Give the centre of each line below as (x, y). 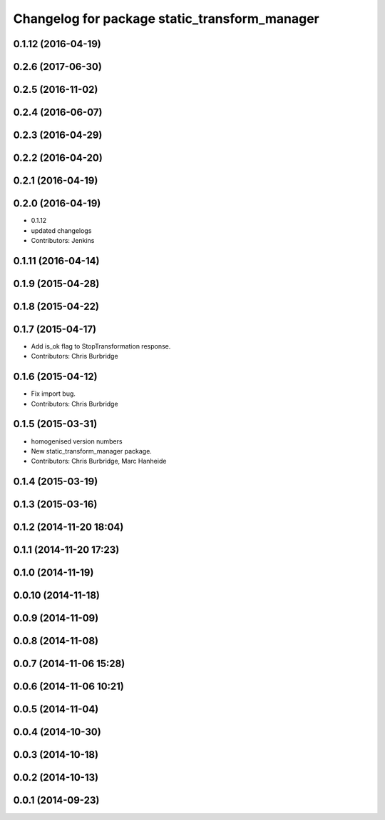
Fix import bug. (53, 394)
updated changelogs (61, 230)
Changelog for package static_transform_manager (166, 19)
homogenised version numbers (77, 441)
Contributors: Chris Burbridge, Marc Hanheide (99, 461)
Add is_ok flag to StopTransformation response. (101, 346)
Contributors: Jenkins (63, 240)
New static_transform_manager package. (92, 451)
